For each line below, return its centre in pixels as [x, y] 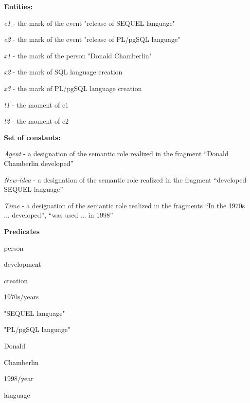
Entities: [18, 6]
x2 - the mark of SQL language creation [63, 72]
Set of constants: [32, 137]
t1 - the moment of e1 [36, 104]
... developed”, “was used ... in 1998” [59, 215]
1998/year [19, 378]
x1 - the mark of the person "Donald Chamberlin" [78, 55]
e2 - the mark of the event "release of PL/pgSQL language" [92, 39]
